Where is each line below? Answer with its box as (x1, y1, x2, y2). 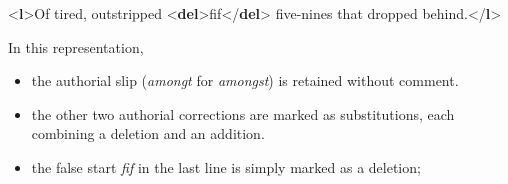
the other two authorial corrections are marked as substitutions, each (31, 103, 455, 124)
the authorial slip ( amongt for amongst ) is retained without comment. (31, 70, 459, 91)
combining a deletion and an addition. (31, 123, 265, 144)
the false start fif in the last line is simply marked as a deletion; (31, 156, 421, 177)
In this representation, (8, 36, 144, 57)
